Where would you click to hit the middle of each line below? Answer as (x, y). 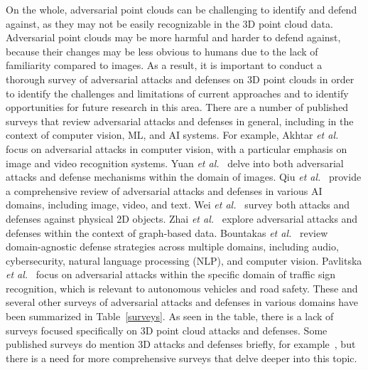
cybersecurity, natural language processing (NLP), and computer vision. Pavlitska (184, 260)
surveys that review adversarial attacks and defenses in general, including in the (180, 121)
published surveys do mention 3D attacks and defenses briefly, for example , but (181, 344)
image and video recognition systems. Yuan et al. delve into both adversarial (175, 163)
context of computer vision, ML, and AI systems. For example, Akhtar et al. (172, 135)
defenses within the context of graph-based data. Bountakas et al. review (167, 232)
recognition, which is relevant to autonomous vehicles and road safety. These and (182, 288)
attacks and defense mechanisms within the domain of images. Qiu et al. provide (184, 177)
